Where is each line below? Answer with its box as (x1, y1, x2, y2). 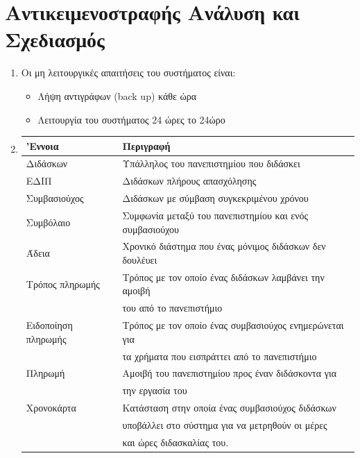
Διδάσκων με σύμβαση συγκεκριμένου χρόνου (122, 191, 309, 205)
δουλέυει (122, 253, 157, 266)
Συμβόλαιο (26, 214, 71, 229)
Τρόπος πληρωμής (26, 276, 100, 291)
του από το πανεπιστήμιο (122, 300, 223, 315)
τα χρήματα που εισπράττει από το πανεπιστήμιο (122, 348, 317, 363)
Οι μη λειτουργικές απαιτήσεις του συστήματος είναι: (21, 65, 236, 80)
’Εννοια (26, 138, 59, 153)
